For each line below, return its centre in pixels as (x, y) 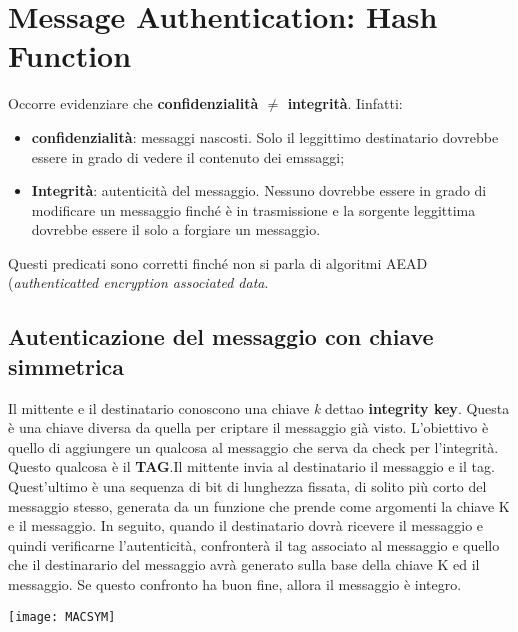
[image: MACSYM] (62, 616)
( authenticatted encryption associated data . (138, 282)
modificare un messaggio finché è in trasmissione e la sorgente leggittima (253, 209)
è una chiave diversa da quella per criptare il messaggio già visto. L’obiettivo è (248, 427)
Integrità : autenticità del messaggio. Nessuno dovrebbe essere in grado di (259, 190)
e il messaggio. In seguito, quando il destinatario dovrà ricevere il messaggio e (246, 525)
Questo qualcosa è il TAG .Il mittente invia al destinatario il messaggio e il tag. (251, 466)
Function (70, 55)
